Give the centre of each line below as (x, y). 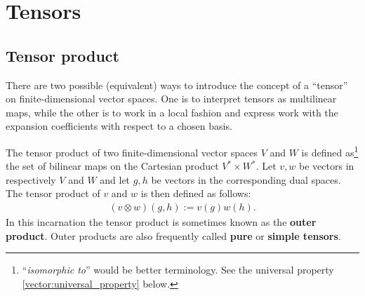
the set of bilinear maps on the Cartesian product (112, 166)
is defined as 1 (330, 151)
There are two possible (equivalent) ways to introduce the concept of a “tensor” (177, 85)
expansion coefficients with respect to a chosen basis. (119, 126)
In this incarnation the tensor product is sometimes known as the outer (161, 222)
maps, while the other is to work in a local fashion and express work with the (172, 112)
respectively (31, 179)
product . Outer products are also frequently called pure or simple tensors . (173, 235)
